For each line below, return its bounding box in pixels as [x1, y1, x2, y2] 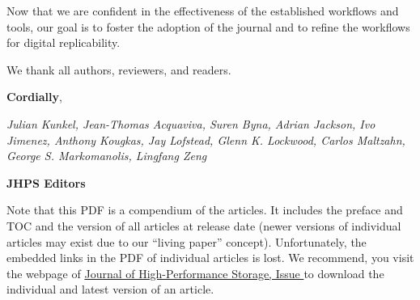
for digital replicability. [6, 34, 121, 51]
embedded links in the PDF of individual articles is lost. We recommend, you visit [6, 249, 414, 266]
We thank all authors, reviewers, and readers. [6, 61, 231, 78]
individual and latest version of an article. [6, 281, 214, 298]
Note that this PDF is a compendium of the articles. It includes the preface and [6, 201, 403, 218]
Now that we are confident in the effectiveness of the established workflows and [6, 2, 399, 19]
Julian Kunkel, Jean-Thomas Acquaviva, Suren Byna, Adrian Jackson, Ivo [6, 115, 375, 132]
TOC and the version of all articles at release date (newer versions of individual [6, 217, 401, 234]
